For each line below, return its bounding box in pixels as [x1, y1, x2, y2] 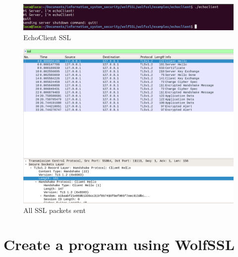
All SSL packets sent [23, 205, 86, 215]
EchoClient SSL [23, 32, 71, 42]
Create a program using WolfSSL [3, 234, 235, 255]
